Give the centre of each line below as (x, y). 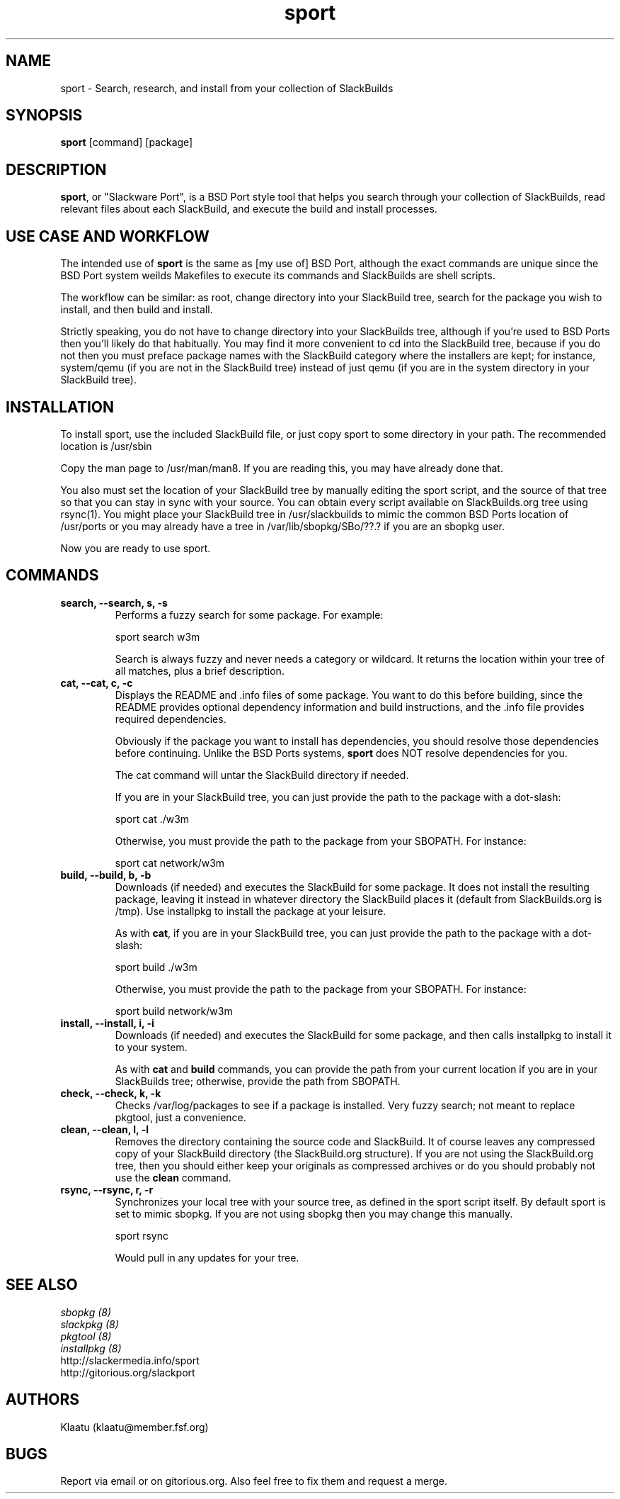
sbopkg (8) (86, 1312)
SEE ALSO (42, 1285)
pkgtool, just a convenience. (180, 1117)
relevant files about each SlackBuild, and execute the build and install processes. (249, 209)
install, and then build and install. (137, 310)
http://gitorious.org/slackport (128, 1372)
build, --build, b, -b (106, 875)
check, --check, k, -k (111, 1093)
